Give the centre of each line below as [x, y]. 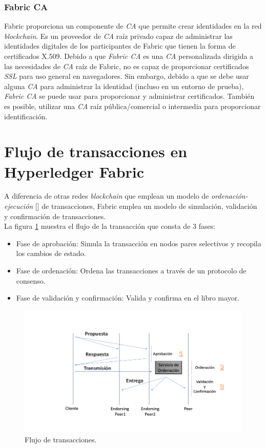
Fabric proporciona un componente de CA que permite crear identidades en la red [133, 26]
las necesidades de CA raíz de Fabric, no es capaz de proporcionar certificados [127, 66]
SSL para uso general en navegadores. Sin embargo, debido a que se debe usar [127, 76]
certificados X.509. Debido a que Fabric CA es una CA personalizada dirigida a [129, 56]
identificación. [26, 116]
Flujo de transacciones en [96, 151]
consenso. [31, 280]
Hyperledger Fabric [74, 171]
